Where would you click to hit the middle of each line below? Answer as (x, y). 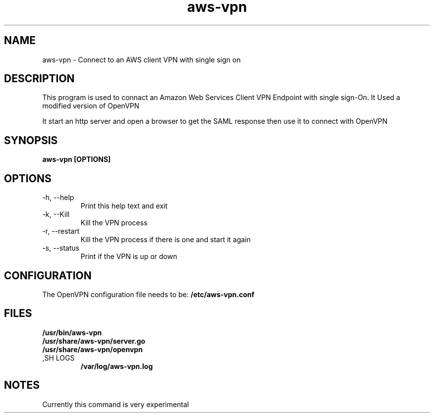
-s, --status (61, 248)
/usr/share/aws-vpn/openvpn (92, 349)
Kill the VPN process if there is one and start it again (166, 240)
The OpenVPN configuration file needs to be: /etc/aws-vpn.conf (148, 294)
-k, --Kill (56, 214)
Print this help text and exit (124, 206)
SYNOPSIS (31, 140)
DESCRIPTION (39, 79)
